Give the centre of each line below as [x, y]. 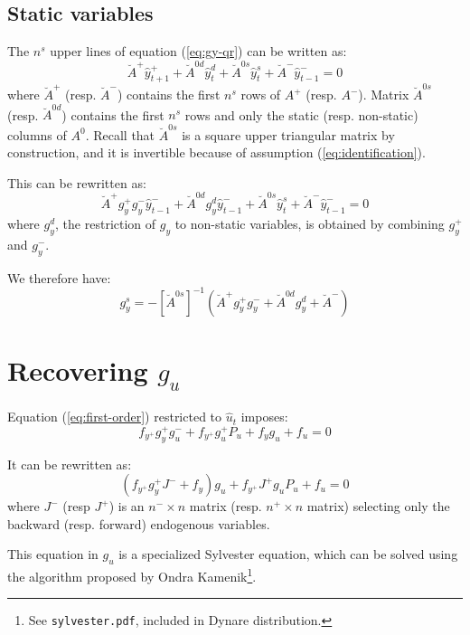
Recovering [78, 370]
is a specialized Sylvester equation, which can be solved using [288, 554]
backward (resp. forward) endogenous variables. [139, 523]
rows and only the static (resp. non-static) [301, 114]
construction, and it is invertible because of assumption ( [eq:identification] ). [216, 152]
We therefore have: [59, 277]
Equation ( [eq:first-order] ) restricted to [115, 417]
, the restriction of [106, 223]
